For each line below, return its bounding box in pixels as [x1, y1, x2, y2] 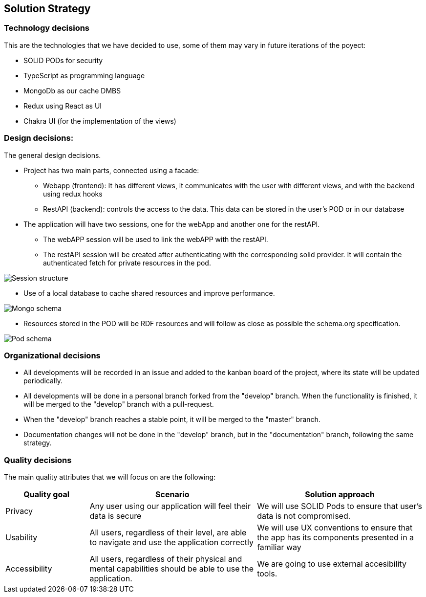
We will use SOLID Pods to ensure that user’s [257, 501, 423, 511]
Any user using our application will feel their [89, 501, 251, 511]
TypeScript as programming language [23, 71, 145, 80]
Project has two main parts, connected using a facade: [23, 166, 199, 175]
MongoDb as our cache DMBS [23, 86, 121, 95]
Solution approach [305, 489, 375, 500]
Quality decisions [4, 455, 72, 465]
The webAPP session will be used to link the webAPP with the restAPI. [43, 235, 268, 243]
